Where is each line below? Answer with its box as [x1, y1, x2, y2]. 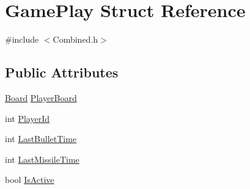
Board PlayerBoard [5, 91, 77, 104]
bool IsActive [5, 173, 54, 186]
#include [5, 33, 39, 46]
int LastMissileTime [5, 152, 79, 165]
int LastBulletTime [5, 132, 77, 145]
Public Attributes [5, 63, 119, 82]
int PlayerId [5, 112, 50, 124]
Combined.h [53, 33, 98, 46]
